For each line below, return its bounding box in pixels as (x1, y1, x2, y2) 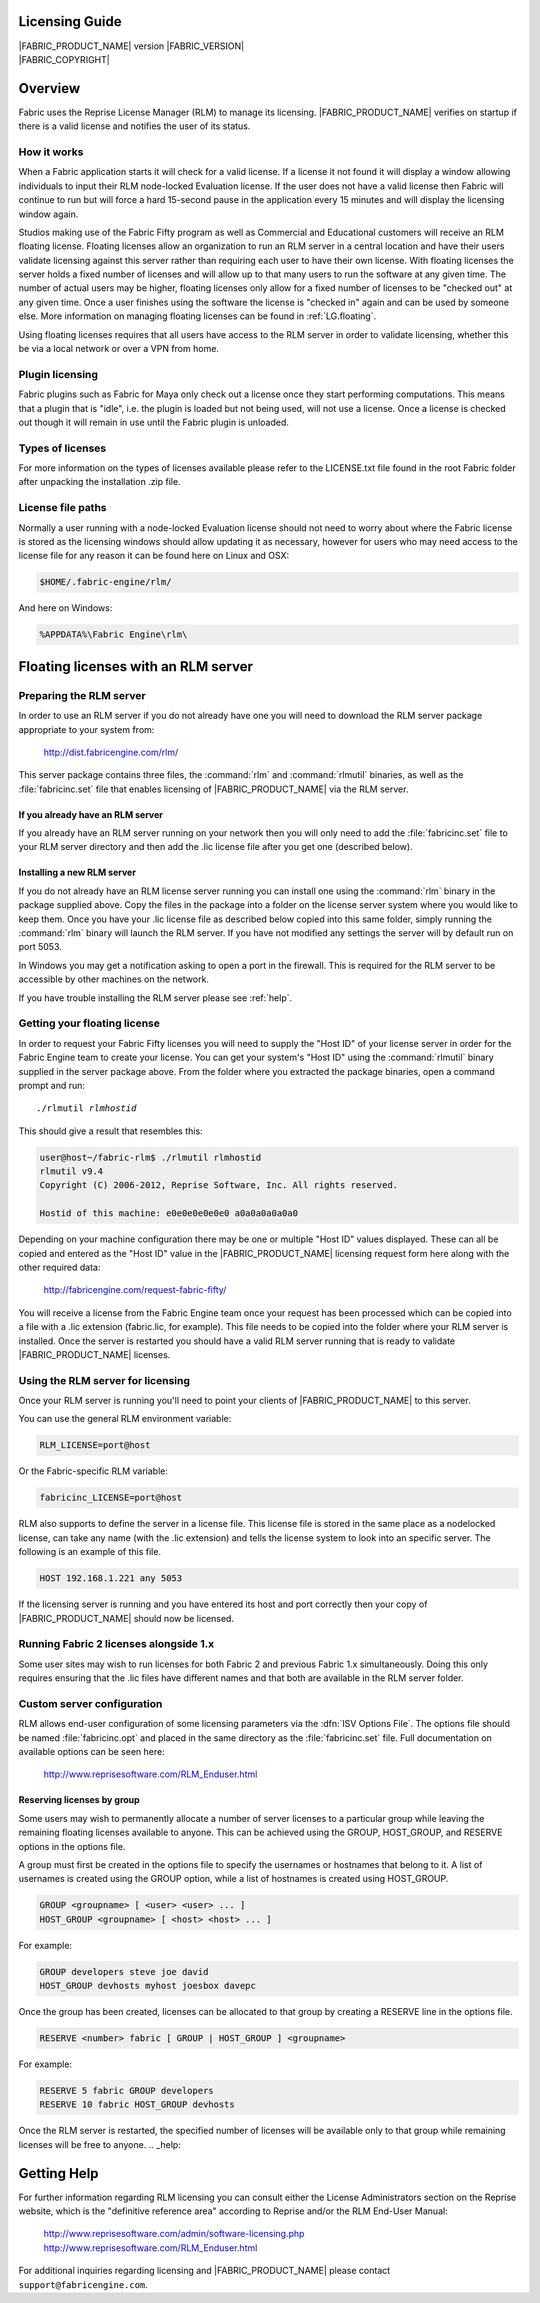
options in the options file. (18, 1840, 126, 1852)
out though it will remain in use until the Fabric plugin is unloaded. (18, 416, 290, 428)
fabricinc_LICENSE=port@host (39, 1492, 183, 1504)
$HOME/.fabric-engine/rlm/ (39, 576, 172, 588)
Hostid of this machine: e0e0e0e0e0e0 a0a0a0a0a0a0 (39, 1208, 299, 1219)
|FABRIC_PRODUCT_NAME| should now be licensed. (18, 1612, 235, 1624)
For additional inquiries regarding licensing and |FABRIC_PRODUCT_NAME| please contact (18, 2265, 391, 2277)
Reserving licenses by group (18, 1794, 140, 1806)
